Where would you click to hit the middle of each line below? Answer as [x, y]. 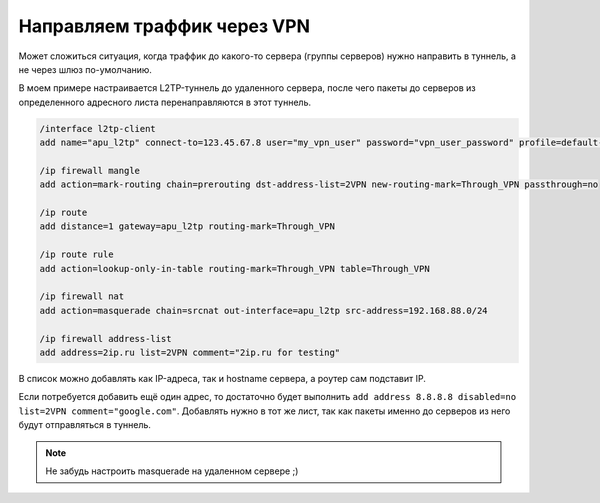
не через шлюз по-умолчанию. [85, 69]
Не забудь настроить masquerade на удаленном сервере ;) [172, 471]
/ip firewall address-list [105, 338]
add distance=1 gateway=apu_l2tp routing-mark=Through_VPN [187, 226]
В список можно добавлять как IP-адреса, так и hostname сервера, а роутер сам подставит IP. [222, 378]
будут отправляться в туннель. [85, 425]
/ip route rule [76, 254]
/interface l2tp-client [98, 128]
